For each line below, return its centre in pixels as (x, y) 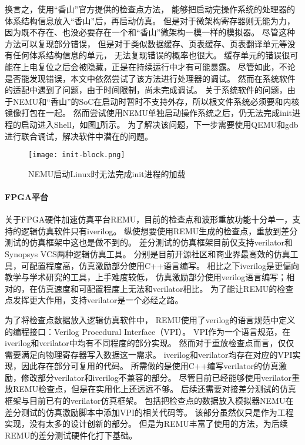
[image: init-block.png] (77, 155)
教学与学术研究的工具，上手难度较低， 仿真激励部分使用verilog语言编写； (146, 277)
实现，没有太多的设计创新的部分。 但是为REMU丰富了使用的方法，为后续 (146, 424)
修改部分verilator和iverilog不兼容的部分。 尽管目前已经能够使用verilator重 (160, 377)
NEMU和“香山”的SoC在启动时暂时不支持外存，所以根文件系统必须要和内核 (156, 101)
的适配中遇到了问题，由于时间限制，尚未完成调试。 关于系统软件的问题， (146, 90)
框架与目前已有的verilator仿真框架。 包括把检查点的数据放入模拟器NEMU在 (149, 401)
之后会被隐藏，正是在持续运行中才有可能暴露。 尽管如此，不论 (175, 66)
